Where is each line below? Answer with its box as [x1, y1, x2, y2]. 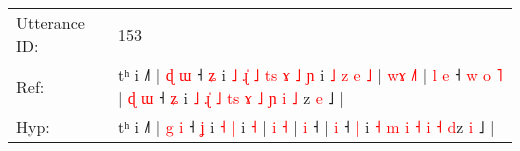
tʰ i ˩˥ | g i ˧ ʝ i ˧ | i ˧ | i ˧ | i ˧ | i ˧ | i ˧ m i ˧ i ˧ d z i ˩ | [117, 115, 495, 138]
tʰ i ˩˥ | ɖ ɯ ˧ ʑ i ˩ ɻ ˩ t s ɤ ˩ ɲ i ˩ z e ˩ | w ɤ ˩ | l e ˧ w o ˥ [117, 63, 503, 86]
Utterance [16, 11, 85, 34]
